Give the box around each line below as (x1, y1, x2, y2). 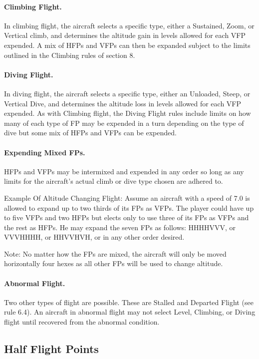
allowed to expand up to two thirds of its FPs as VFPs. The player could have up (4, 202, 254, 213)
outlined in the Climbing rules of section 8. (4, 49, 135, 60)
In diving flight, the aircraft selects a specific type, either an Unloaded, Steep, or (4, 88, 251, 98)
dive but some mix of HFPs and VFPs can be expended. (4, 127, 177, 138)
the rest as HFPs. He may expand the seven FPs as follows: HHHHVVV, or (4, 222, 236, 232)
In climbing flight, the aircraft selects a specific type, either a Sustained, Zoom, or (4, 20, 255, 30)
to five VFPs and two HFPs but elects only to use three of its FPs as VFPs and (4, 212, 249, 223)
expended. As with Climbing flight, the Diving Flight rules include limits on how (4, 108, 251, 118)
